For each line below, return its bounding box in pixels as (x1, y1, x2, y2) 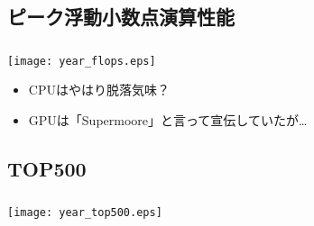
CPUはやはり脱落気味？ (28, 80, 170, 99)
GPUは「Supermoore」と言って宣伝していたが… (28, 110, 308, 129)
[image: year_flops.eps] (7, 54, 156, 68)
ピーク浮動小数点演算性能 (7, 3, 235, 31)
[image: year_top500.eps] (7, 206, 162, 220)
